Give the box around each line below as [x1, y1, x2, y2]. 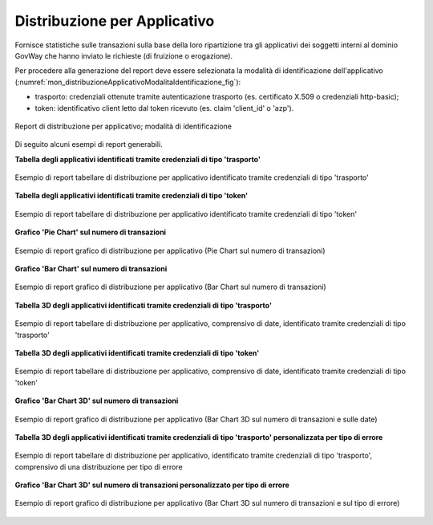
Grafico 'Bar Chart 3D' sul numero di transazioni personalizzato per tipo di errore [14, 480, 290, 490]
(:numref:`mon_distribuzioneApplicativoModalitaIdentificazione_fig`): [14, 77, 241, 87]
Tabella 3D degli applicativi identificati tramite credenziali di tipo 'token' [14, 348, 260, 357]
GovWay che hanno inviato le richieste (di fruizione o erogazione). [14, 51, 233, 60]
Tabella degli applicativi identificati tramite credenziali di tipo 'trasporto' [14, 154, 261, 164]
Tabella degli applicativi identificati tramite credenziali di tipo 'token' [14, 191, 249, 201]
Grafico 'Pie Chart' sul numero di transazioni [14, 227, 167, 237]
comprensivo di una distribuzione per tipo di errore [14, 462, 184, 471]
